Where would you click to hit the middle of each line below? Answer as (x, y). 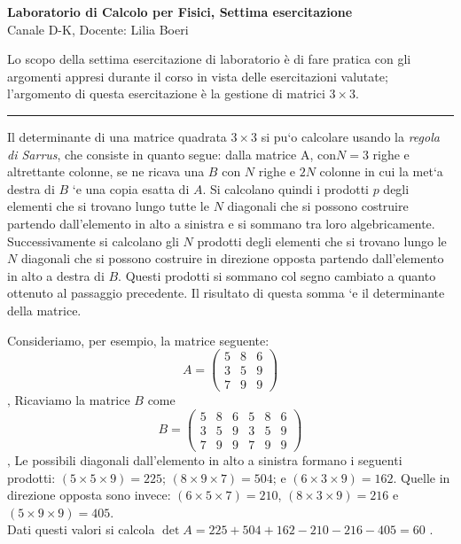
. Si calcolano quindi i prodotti (285, 188)
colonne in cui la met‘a (381, 171)
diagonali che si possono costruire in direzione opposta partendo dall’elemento (232, 258)
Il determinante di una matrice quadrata (117, 136)
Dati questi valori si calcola (81, 529)
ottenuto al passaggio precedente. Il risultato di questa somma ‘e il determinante (226, 293)
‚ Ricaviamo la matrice (69, 400)
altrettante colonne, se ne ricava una (106, 171)
